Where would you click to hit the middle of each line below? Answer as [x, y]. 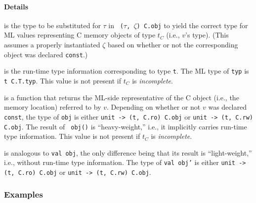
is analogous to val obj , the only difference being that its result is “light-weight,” [128, 152]
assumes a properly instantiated [52, 45]
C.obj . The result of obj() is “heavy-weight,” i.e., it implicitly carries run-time [126, 126]
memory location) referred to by [53, 107]
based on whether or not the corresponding [173, 45]
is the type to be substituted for [52, 25]
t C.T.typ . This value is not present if [63, 80]
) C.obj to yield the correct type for [192, 25]
